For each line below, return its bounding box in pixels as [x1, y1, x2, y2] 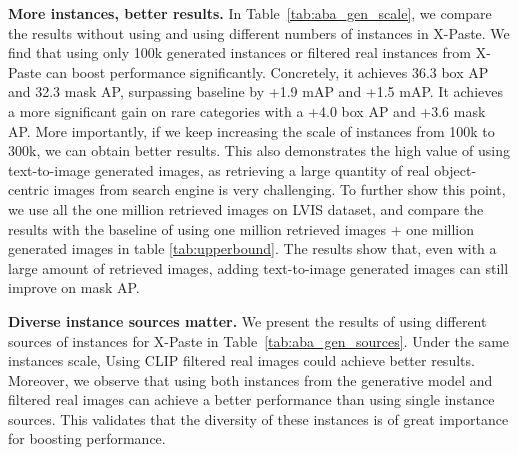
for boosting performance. [8, 428, 166, 449]
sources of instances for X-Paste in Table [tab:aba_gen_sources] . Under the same [8, 330, 510, 351]
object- [434, 159, 477, 180]
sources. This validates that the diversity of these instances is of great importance [8, 408, 509, 429]
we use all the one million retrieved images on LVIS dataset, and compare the [8, 198, 484, 219]
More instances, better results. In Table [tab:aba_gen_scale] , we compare [8, 3, 492, 23]
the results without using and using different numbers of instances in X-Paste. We [8, 22, 510, 43]
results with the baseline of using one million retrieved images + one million [8, 218, 474, 239]
